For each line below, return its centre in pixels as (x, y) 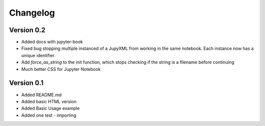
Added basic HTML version (49, 101)
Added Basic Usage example (51, 108)
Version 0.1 (26, 83)
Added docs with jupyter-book (52, 42)
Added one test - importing (49, 115)
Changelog (32, 13)
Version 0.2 (27, 30)
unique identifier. (39, 55)
